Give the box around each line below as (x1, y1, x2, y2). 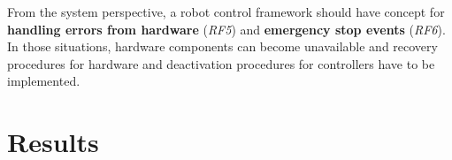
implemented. (7, 72, 80, 90)
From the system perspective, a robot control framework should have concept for (7, 3, 445, 20)
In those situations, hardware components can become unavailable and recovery (7, 37, 438, 56)
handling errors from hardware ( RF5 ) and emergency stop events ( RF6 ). (7, 19, 446, 38)
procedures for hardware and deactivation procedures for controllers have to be (7, 54, 435, 72)
